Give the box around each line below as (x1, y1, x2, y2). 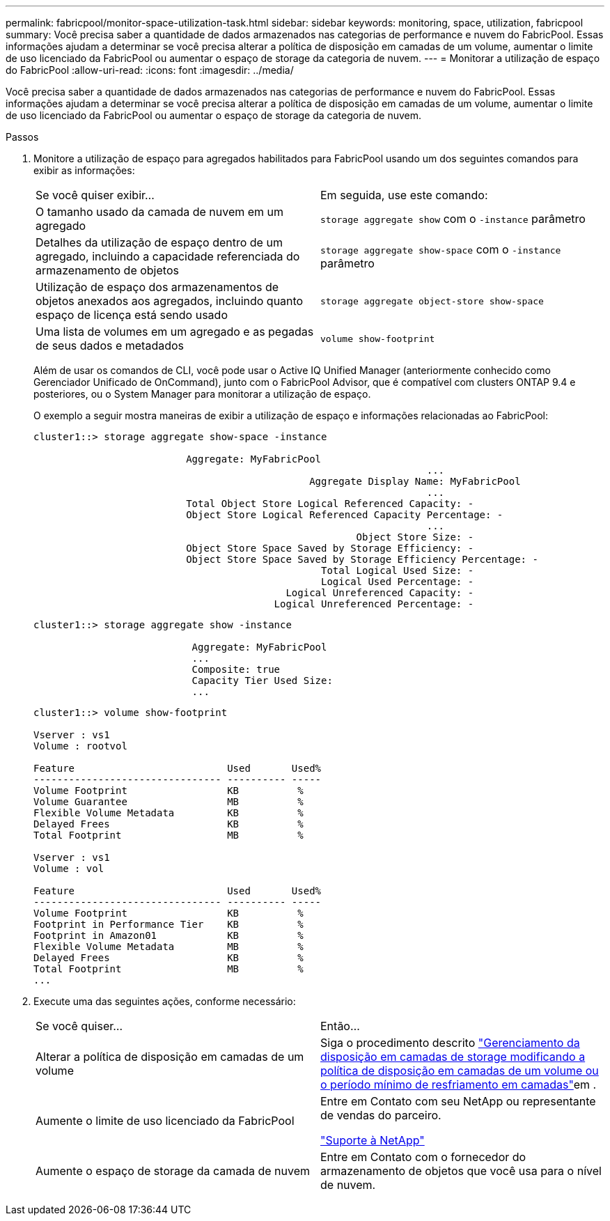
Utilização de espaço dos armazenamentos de (36, 280, 279, 294)
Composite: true (191, 664, 281, 675)
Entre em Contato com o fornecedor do (320, 1150, 526, 1164)
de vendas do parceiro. (320, 1108, 441, 1122)
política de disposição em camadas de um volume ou (320, 1064, 599, 1078)
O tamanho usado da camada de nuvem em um (36, 205, 284, 219)
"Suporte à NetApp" (320, 1133, 425, 1147)
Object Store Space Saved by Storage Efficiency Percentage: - (186, 554, 538, 565)
